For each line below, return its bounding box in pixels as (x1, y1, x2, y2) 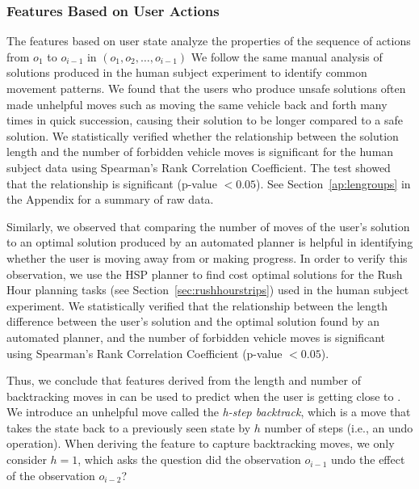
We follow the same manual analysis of (191, 48, 383, 65)
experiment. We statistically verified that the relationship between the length (6, 297, 388, 314)
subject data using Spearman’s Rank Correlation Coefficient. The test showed (6, 158, 391, 175)
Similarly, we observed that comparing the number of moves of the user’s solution (6, 217, 410, 234)
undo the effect (331, 451, 405, 468)
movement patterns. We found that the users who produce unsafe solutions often (6, 80, 406, 96)
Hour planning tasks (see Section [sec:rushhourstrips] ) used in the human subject (6, 281, 409, 298)
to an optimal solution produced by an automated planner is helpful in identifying (6, 234, 413, 251)
